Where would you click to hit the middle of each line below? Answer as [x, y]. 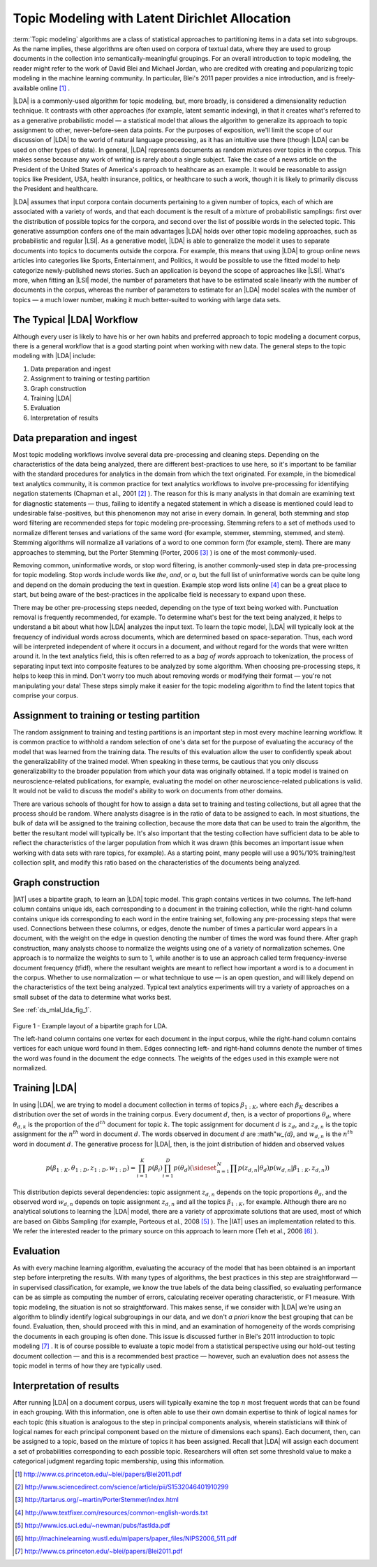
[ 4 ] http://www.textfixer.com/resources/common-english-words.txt [112, 1512]
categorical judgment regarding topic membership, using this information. [119, 1461]
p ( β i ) [155, 1168]
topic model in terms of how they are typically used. [88, 1366]
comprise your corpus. [46, 695]
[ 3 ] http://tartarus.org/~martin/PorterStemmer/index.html [97, 1500]
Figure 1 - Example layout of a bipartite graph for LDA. [90, 1026]
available [26, 88]
